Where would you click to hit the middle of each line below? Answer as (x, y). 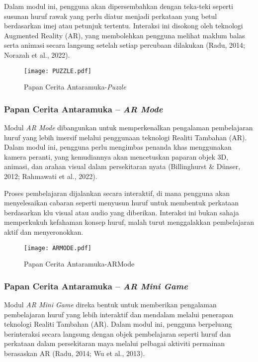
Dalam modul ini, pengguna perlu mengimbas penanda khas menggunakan (118, 147)
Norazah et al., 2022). (37, 54)
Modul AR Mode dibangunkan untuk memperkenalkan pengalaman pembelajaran (129, 128)
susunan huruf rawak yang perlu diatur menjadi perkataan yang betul (111, 16)
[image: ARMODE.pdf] (58, 248)
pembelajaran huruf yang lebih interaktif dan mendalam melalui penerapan (119, 314)
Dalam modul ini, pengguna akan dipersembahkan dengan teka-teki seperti (119, 6)
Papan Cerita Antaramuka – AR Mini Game (96, 286)
